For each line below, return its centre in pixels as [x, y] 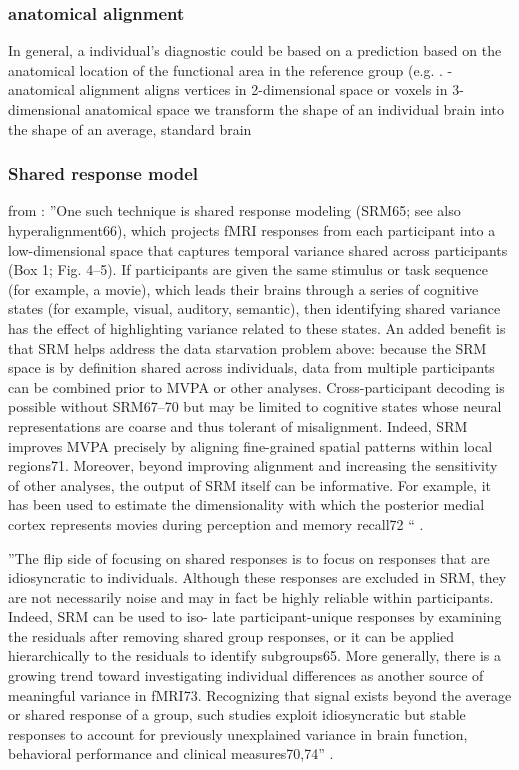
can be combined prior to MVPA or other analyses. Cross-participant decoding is [256, 386]
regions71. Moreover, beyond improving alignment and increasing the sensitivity [253, 465]
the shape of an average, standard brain [130, 128]
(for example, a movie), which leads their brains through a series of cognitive [243, 288]
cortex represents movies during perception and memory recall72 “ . [216, 523]
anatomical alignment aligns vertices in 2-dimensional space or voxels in [228, 89]
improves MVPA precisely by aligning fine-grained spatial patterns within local [250, 445]
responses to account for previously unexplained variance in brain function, [238, 733]
